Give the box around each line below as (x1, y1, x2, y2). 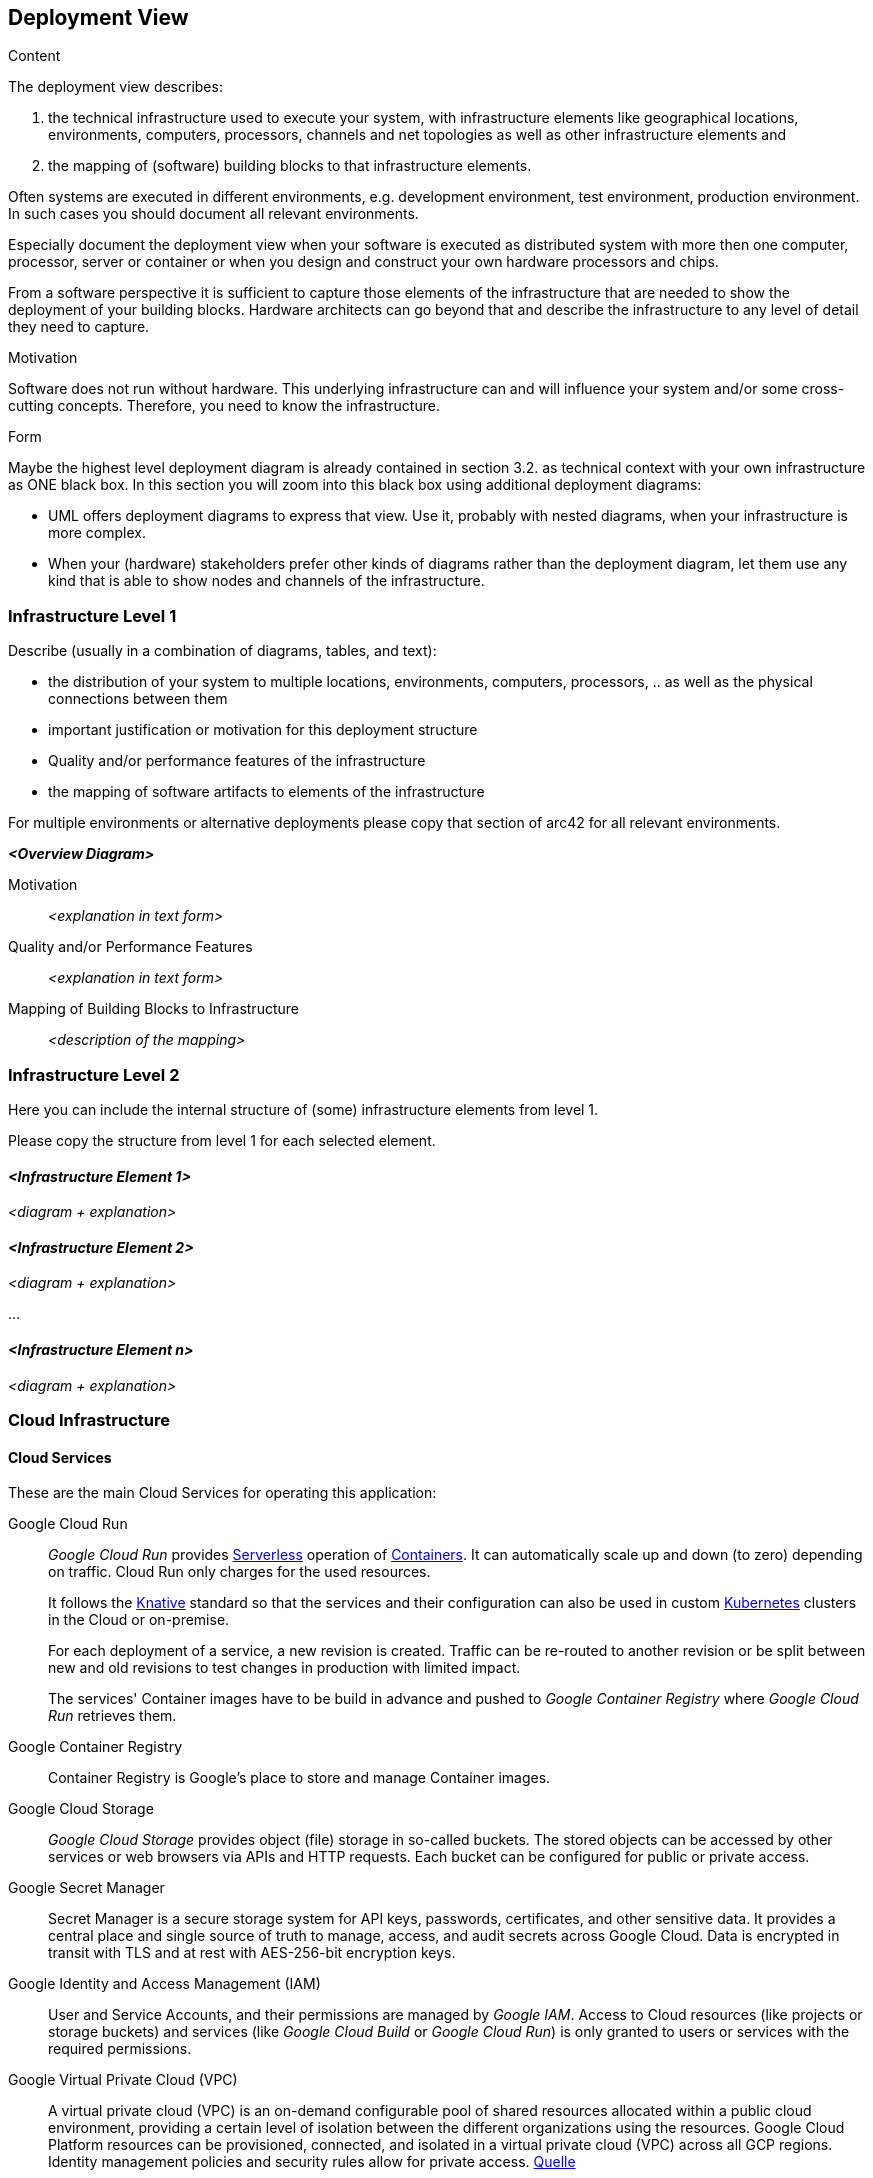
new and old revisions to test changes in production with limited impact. (48, 1659, 521, 1677)
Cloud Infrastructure (8, 1409, 170, 1430)
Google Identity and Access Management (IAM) (8, 1975, 321, 1993)
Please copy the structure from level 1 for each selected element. (8, 1131, 436, 1149)
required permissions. (48, 2040, 192, 2058)
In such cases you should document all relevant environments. (8, 205, 419, 223)
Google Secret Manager (8, 1879, 165, 1897)
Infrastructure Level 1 (8, 605, 177, 626)
